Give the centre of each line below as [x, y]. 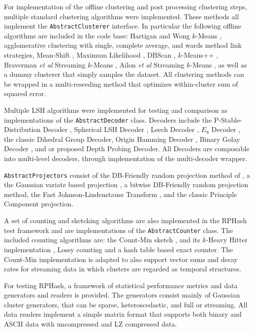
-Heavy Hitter [227, 240]
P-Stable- [228, 119]
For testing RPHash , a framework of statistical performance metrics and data [121, 285]
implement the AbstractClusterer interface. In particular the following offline [123, 26]
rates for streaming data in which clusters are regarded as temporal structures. [123, 269]
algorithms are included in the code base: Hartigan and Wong [97, 35]
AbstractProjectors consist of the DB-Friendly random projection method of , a [127, 175]
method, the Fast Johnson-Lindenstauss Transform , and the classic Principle [121, 194]
